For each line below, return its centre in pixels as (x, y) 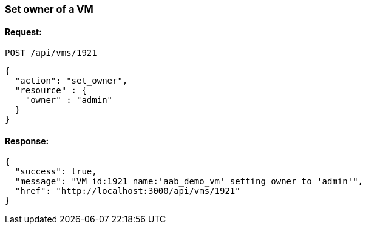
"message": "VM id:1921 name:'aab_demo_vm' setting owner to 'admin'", (189, 181)
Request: (23, 32)
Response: (27, 141)
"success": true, (56, 172)
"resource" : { (51, 91)
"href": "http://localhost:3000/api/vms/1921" (127, 191)
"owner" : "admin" (69, 100)
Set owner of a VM (49, 9)
